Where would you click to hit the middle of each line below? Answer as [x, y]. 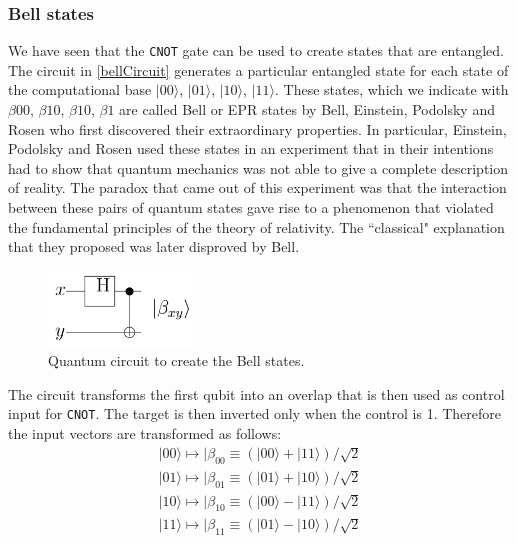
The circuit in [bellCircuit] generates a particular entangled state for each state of [258, 69]
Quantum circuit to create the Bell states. [176, 360]
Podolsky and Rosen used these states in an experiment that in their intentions [251, 148]
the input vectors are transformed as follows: [145, 433]
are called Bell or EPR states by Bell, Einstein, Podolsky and [307, 109]
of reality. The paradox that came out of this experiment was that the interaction [257, 187]
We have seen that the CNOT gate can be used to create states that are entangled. [256, 50]
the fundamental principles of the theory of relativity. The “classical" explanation [256, 226]
